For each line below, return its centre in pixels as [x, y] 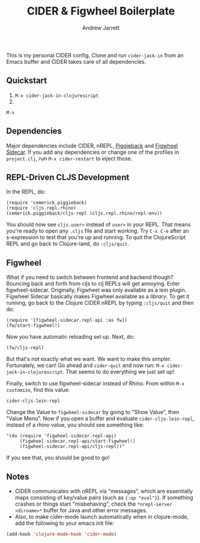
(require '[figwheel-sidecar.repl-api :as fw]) [67, 321]
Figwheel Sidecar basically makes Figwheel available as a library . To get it [98, 297]
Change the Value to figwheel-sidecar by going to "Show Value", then [93, 412]
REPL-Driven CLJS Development [68, 177]
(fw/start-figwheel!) [33, 326]
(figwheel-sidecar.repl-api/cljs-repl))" [72, 447]
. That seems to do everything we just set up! [119, 372]
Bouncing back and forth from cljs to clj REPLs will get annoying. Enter [93, 284]
